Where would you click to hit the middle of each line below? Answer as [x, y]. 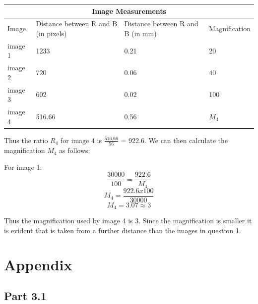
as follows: [75, 150]
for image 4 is [81, 140]
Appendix [38, 264]
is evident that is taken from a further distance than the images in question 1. [123, 230]
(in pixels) [51, 33]
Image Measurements [129, 11]
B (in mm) [140, 33]
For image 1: [23, 167]
